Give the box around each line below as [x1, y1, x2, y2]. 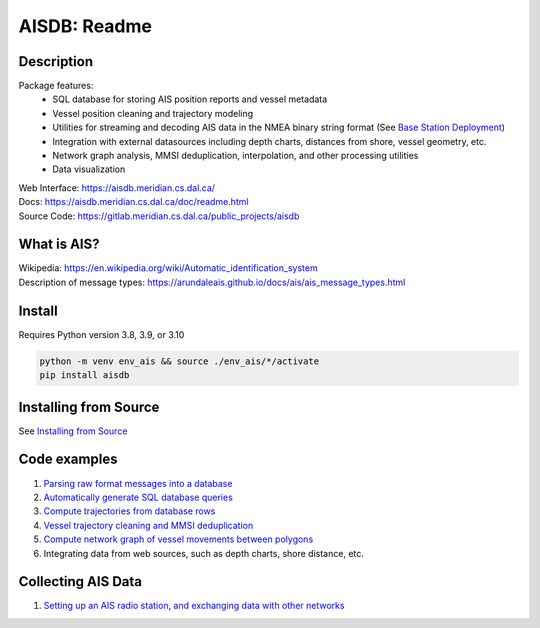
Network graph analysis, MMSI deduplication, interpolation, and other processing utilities [52, 150, 419, 162]
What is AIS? [18, 236, 100, 253]
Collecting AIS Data [18, 573, 142, 590]
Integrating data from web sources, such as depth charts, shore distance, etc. [43, 547, 365, 559]
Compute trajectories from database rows [43, 505, 216, 517]
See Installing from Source [18, 425, 128, 437]
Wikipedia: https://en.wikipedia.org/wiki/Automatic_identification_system [18, 262, 319, 274]
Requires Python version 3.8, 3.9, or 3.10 [18, 328, 185, 340]
